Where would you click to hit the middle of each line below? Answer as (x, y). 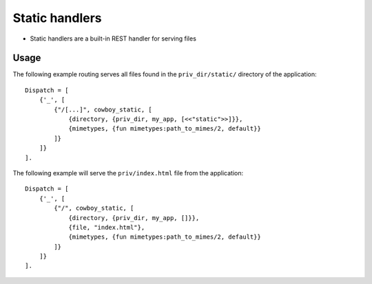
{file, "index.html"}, (107, 227)
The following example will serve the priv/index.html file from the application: (128, 173)
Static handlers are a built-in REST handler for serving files (113, 39)
